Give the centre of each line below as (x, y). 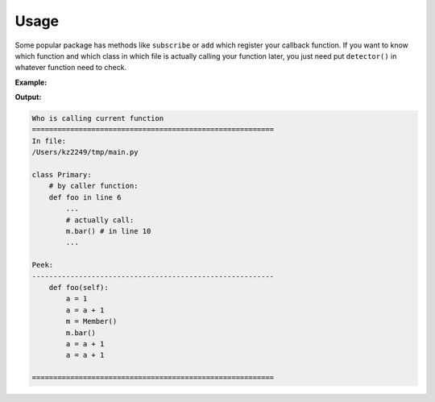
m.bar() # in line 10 (108, 231)
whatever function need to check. (71, 68)
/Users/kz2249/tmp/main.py (85, 152)
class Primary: (62, 175)
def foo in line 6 (85, 197)
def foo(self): (79, 287)
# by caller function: (93, 186)
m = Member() (91, 321)
